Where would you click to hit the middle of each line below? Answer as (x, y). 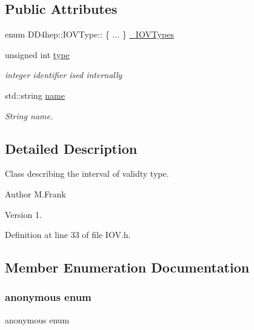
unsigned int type (37, 54)
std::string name (35, 95)
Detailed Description (71, 148)
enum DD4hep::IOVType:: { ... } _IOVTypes (89, 34)
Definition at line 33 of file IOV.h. (68, 235)
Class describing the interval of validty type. (87, 173)
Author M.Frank (35, 193)
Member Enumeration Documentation (127, 267)
